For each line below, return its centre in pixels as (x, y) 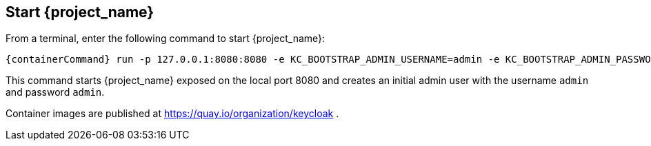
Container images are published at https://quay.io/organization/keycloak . (172, 114)
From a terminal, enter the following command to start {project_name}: (166, 39)
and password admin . (55, 92)
